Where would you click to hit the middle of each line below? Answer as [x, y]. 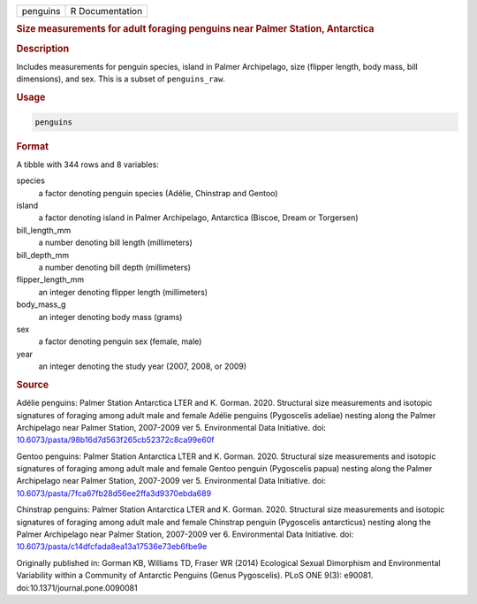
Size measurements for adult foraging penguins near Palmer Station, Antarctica [195, 29]
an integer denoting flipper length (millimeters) [123, 292]
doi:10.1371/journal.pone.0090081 [77, 587]
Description [43, 49]
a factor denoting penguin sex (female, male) [120, 341]
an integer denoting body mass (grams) [110, 317]
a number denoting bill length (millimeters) [116, 242]
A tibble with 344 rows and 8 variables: [87, 164]
